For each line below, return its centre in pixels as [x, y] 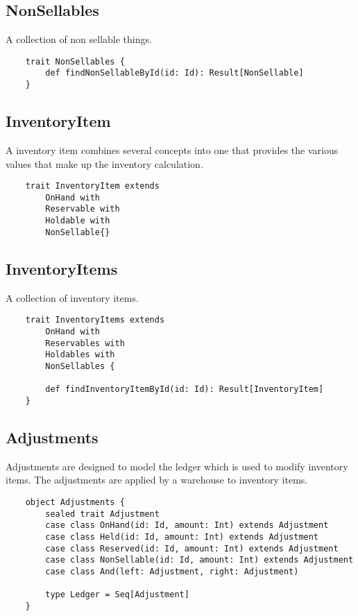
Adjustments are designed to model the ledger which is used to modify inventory [177, 466]
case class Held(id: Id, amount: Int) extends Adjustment [182, 537]
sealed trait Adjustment [102, 514]
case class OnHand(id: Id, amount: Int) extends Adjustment [187, 525]
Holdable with [78, 221]
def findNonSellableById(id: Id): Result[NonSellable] [174, 73]
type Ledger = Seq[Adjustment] [117, 595]
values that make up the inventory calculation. [104, 163]
